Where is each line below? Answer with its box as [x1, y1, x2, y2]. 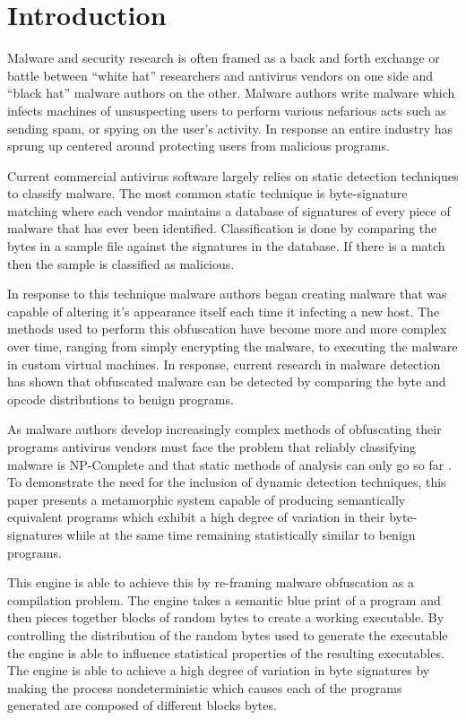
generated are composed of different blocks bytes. [7, 696, 277, 715]
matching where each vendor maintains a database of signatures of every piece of [7, 201, 451, 220]
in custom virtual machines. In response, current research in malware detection [7, 354, 441, 373]
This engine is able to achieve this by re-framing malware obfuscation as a [7, 573, 414, 592]
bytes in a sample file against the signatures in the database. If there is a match [7, 237, 445, 256]
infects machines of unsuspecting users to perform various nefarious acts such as [7, 100, 446, 119]
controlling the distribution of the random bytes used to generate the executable [7, 625, 448, 644]
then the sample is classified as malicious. [7, 254, 235, 273]
